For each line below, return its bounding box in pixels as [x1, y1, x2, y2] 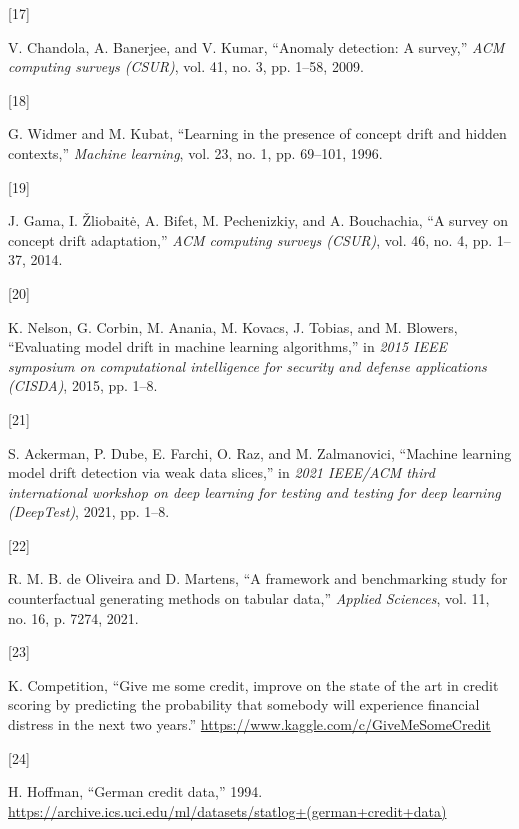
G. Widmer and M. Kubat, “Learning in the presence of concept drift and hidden [8, 123, 507, 144]
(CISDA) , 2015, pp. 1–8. [8, 375, 158, 396]
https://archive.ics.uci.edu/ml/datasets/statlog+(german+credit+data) [8, 800, 447, 821]
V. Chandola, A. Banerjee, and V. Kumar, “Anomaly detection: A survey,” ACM [8, 36, 505, 57]
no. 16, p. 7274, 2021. [8, 607, 139, 628]
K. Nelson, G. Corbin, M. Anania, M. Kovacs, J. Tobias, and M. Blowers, [8, 316, 458, 337]
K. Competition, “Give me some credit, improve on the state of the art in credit [8, 674, 499, 695]
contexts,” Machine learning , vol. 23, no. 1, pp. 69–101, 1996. [8, 142, 383, 163]
